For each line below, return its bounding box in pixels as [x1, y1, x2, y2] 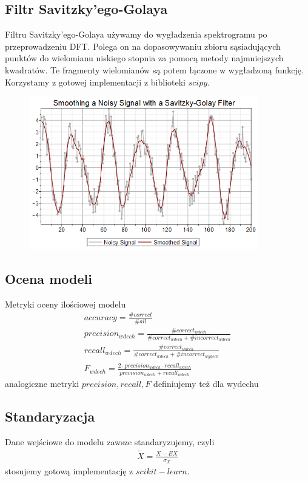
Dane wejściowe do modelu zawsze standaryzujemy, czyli [5, 435, 215, 448]
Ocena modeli [5, 269, 92, 288]
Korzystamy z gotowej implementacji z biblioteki [5, 75, 186, 88]
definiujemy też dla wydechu [153, 377, 259, 390]
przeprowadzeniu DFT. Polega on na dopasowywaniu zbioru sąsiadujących [5, 39, 281, 52]
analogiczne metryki [5, 377, 79, 390]
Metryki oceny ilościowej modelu [5, 297, 126, 310]
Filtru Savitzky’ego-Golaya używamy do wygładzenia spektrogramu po [5, 28, 267, 41]
